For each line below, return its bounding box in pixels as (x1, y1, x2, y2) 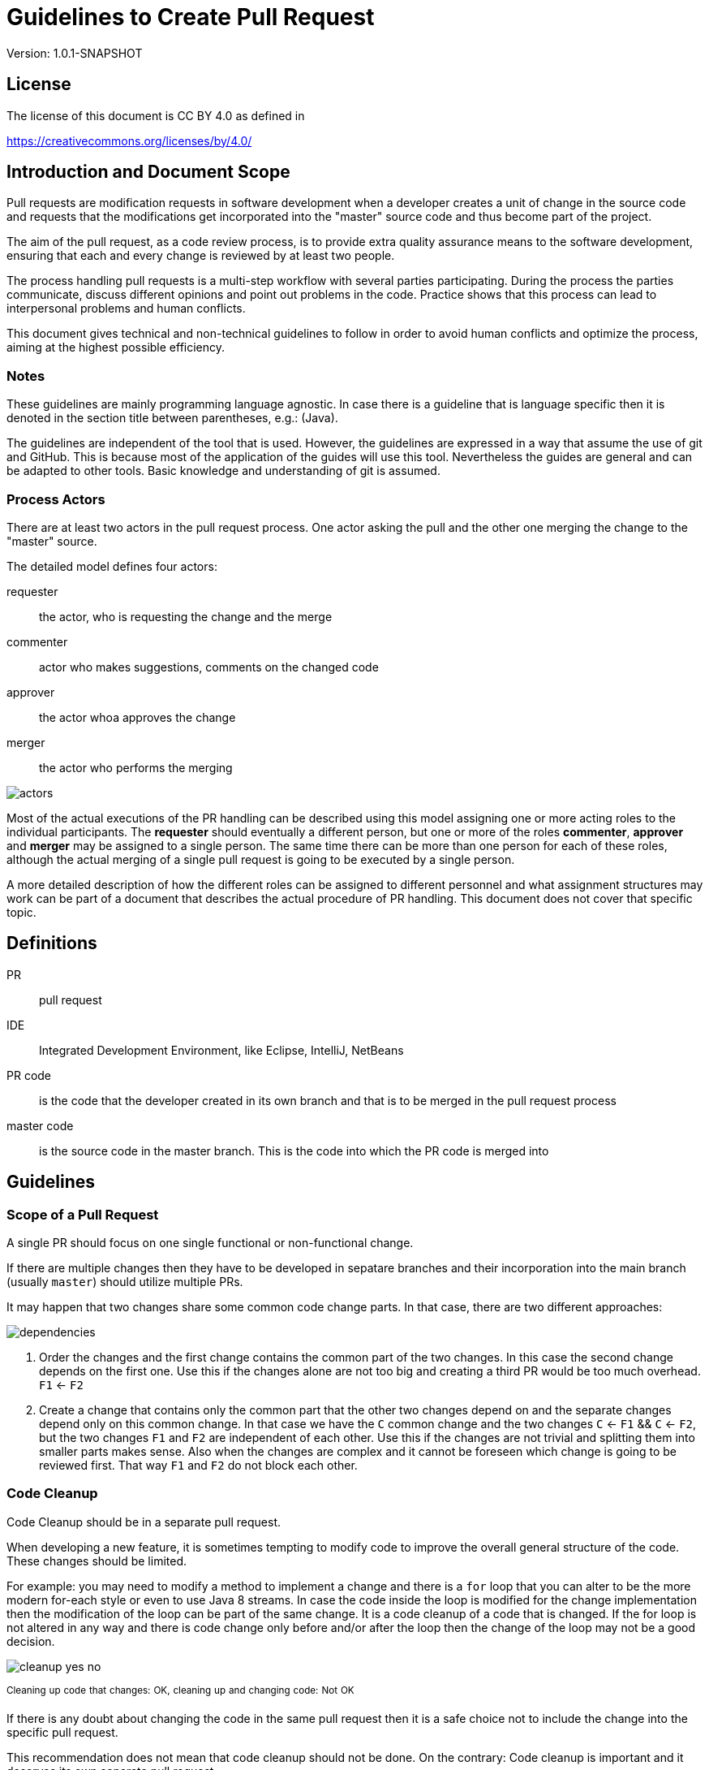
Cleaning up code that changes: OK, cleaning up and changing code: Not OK (6, 1684, 354, 1696)
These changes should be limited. (6, 1553, 187, 1568)
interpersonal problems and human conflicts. (6, 301, 246, 316)
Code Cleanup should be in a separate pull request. (6, 1514, 281, 1529)
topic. (6, 904, 37, 919)
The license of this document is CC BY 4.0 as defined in (6, 108, 305, 123)
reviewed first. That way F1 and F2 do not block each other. (39, 1458, 358, 1472)
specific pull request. (6, 1725, 118, 1740)
